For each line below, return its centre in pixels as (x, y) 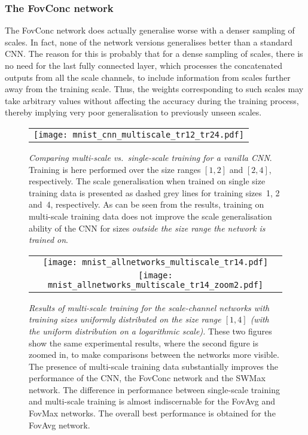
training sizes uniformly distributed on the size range (125, 319)
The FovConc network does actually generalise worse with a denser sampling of (150, 30)
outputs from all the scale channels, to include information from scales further (148, 77)
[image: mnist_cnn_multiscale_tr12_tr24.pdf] (139, 134)
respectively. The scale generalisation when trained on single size (147, 181)
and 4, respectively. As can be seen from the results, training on (147, 204)
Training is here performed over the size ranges (115, 169)
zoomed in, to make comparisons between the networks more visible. (154, 355)
